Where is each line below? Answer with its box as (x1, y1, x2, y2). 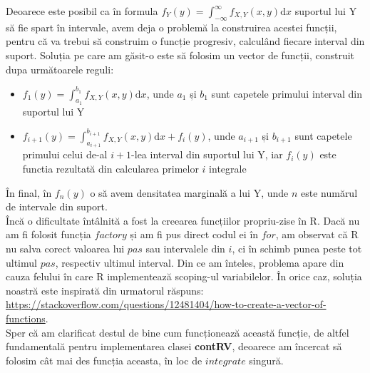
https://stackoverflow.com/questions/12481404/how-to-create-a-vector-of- (6, 297, 327, 312)
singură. (249, 352, 284, 367)
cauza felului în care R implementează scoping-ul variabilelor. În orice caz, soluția (6, 269, 362, 284)
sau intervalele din (145, 240, 225, 255)
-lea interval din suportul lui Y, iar (131, 147, 283, 162)
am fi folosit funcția (6, 227, 91, 242)
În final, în (6, 185, 52, 200)
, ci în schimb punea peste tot (232, 240, 362, 255)
